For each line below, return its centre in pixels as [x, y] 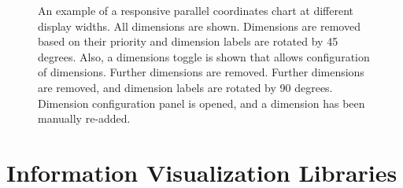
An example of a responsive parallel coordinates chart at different [196, 10]
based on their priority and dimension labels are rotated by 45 [188, 41]
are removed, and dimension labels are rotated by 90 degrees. [185, 87]
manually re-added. [84, 118]
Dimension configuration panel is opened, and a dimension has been [201, 103]
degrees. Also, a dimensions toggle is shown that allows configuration [204, 56]
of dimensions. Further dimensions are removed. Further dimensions [201, 72]
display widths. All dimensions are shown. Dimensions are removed [199, 26]
